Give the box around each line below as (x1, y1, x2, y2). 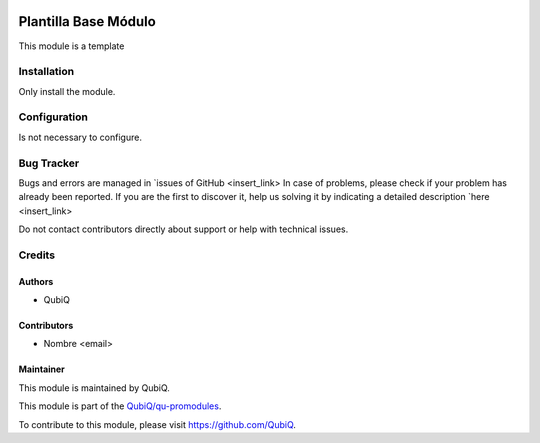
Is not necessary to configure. (18, 131, 142, 143)
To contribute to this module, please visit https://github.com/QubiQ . (18, 418, 297, 430)
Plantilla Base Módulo (18, 13, 157, 30)
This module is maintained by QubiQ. (18, 381, 170, 394)
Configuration (18, 110, 89, 124)
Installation (18, 65, 75, 79)
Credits (18, 248, 55, 262)
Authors (18, 275, 54, 287)
